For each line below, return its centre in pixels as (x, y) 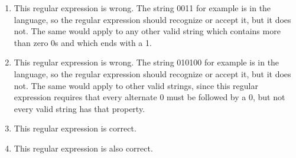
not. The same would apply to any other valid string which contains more (147, 31)
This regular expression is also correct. (83, 148)
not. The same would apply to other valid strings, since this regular (136, 85)
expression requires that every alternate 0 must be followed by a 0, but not (149, 97)
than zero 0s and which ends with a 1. (83, 42)
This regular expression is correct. (75, 128)
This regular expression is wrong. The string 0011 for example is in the (142, 8)
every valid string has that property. (79, 108)
